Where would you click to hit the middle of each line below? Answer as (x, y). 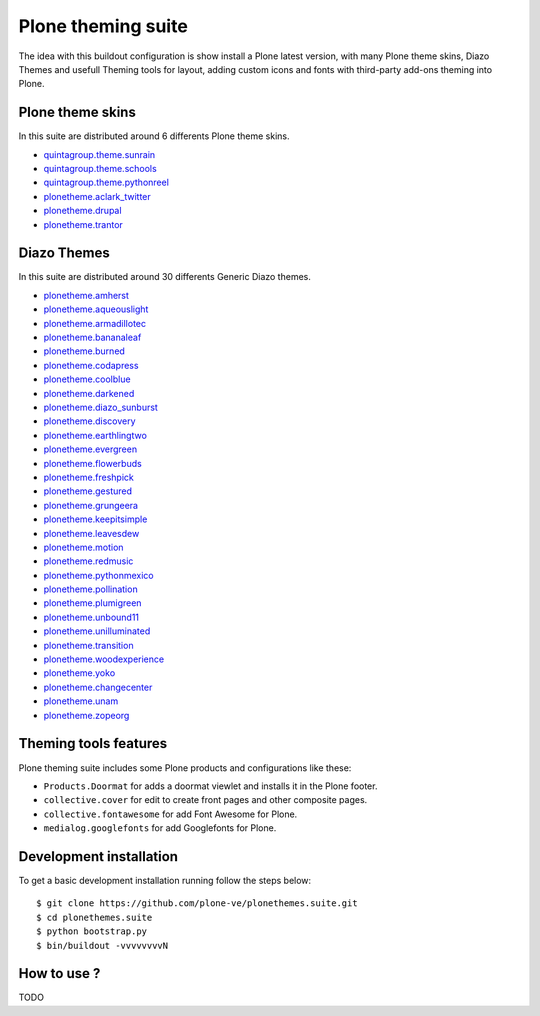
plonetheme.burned (84, 351)
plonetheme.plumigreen (92, 603)
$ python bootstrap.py (92, 931)
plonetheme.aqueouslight (96, 309)
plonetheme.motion (83, 547)
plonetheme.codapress (91, 365)
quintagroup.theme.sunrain (99, 154)
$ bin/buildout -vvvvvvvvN (102, 945)
